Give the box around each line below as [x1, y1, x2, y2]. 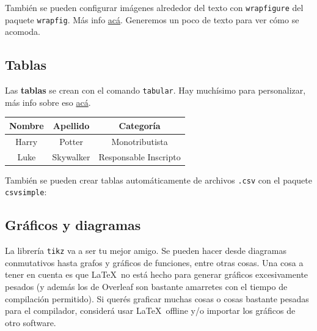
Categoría [118, 119, 161, 132]
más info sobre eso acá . [5, 95, 91, 108]
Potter [59, 135, 83, 147]
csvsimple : [5, 185, 47, 198]
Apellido [53, 119, 90, 132]
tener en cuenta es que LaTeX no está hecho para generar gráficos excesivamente [5, 268, 308, 281]
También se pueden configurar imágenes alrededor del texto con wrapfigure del [5, 1, 304, 13]
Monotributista [111, 135, 168, 147]
